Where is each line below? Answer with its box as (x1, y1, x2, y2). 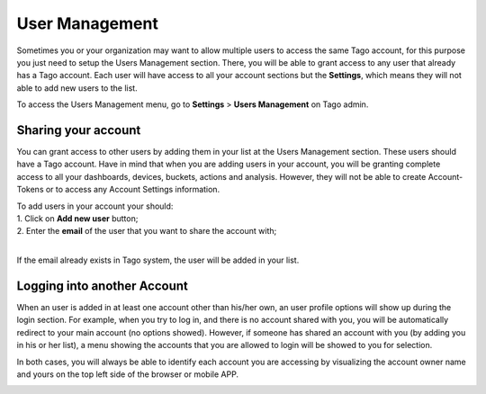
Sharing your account (16, 122, 141, 138)
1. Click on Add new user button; (16, 212, 139, 224)
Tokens (16, 184, 44, 195)
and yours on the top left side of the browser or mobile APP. (16, 369, 238, 380)
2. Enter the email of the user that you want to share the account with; (16, 226, 277, 237)
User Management (16, 13, 159, 33)
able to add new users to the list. (16, 82, 139, 94)
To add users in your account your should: (16, 201, 174, 211)
